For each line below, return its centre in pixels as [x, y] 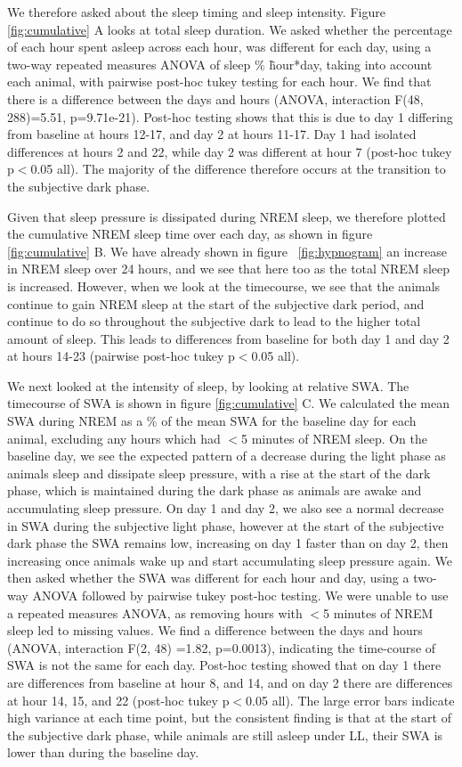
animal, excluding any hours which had [114, 438]
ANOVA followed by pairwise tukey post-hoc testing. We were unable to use [240, 595]
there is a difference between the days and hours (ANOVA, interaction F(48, [215, 98]
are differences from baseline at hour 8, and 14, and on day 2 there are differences [230, 682]
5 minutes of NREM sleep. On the [335, 438]
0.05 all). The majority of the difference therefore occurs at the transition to [238, 169]
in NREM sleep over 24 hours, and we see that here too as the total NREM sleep [229, 269]
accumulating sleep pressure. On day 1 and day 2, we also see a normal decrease [226, 508]
